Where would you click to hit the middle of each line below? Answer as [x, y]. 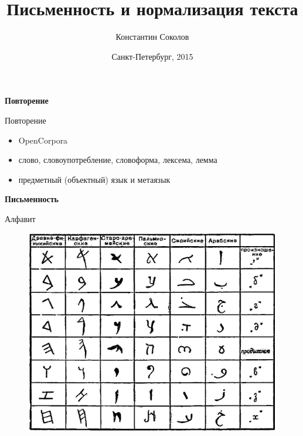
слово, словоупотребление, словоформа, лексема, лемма [118, 160]
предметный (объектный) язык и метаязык [94, 179]
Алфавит [20, 218]
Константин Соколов [152, 37]
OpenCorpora [43, 140]
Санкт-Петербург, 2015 [152, 56]
